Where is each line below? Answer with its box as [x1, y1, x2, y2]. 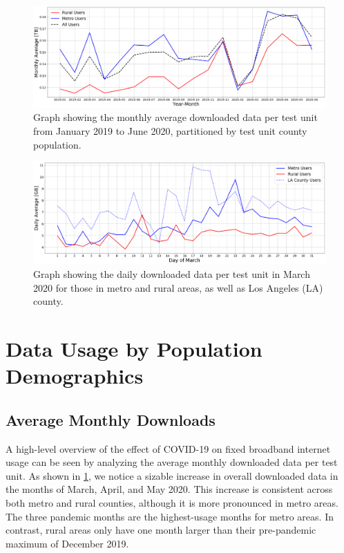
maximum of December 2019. [6, 536, 129, 550]
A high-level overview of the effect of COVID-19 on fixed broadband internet [6, 441, 331, 456]
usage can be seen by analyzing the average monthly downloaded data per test [6, 455, 338, 469]
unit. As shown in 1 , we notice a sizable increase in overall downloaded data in [6, 468, 338, 482]
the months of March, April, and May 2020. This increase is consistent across [6, 482, 333, 496]
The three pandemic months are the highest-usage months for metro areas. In [6, 509, 334, 523]
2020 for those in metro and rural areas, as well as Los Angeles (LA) [33, 280, 323, 294]
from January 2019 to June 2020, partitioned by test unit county [33, 124, 307, 138]
